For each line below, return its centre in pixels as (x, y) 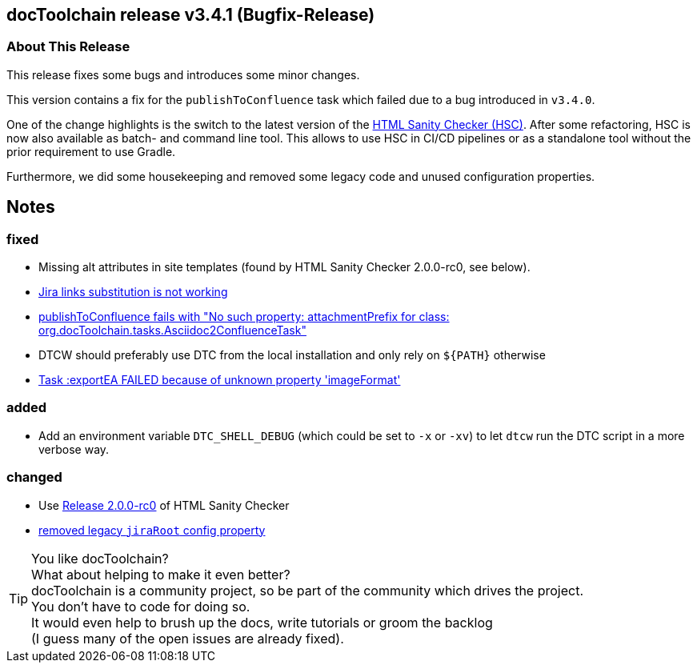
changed (34, 477)
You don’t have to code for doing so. (141, 606)
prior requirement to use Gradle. (91, 151)
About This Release (68, 47)
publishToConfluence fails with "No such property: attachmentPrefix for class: (244, 317)
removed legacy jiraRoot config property (152, 530)
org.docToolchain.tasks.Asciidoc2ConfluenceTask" (172, 330)
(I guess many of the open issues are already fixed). (188, 638)
